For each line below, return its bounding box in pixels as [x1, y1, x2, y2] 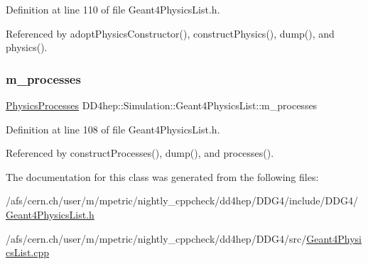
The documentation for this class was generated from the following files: [6, 169, 319, 184]
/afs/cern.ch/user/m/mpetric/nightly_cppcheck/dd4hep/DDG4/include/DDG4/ [6, 193, 358, 208]
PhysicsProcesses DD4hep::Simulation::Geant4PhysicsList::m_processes [6, 98, 318, 112]
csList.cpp [6, 245, 50, 260]
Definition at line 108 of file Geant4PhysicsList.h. [6, 121, 220, 136]
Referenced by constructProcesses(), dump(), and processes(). [6, 145, 274, 160]
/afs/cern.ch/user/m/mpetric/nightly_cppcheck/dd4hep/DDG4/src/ [6, 231, 307, 246]
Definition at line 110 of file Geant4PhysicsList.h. [6, 2, 220, 16]
